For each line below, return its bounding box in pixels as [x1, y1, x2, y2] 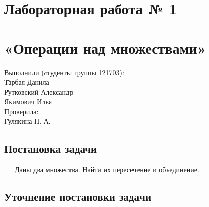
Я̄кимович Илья [4, 96, 52, 107]
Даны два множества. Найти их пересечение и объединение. [14, 164, 199, 175]
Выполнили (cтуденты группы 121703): [4, 66, 124, 77]
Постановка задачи [4, 141, 97, 156]
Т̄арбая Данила [4, 77, 49, 87]
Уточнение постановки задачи [4, 189, 152, 204]
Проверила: [4, 106, 39, 116]
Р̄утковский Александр [4, 86, 74, 97]
